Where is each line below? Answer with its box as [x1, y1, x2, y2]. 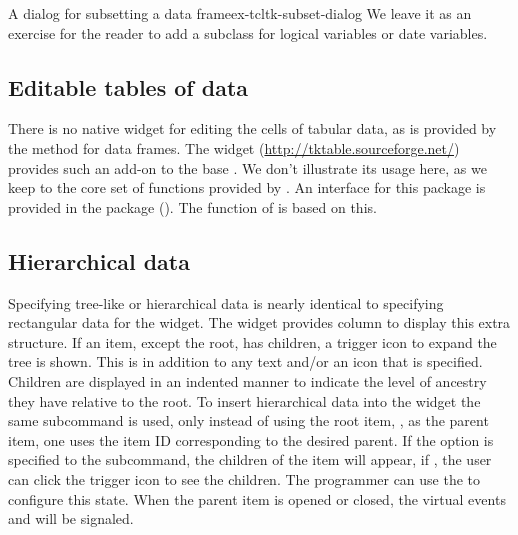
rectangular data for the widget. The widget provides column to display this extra [8, 312, 511, 333]
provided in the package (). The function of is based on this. [8, 196, 377, 217]
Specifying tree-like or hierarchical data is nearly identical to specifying [8, 292, 444, 313]
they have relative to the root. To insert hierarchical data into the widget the [8, 390, 481, 411]
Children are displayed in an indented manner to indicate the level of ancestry [8, 370, 487, 391]
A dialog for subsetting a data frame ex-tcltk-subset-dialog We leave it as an [8, 3, 472, 23]
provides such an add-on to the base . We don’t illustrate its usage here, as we [8, 157, 487, 178]
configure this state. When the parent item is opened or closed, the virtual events [8, 488, 506, 509]
